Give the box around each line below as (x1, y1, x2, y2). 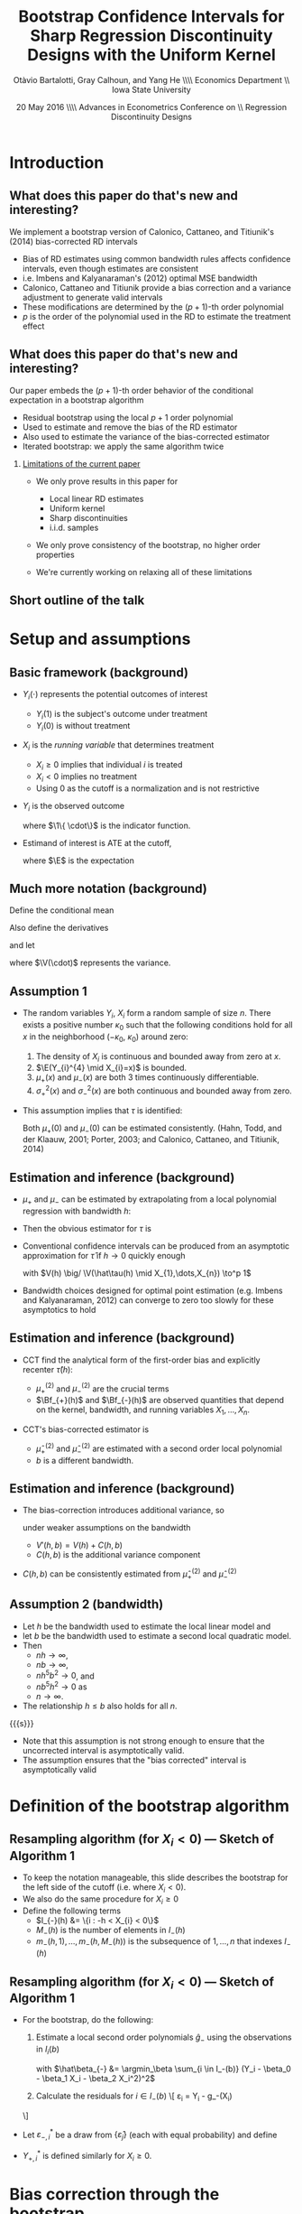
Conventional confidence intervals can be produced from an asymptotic (22, 1241, 290, 1251)
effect (22, 321, 45, 331)
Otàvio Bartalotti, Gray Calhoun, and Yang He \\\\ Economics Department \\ (13, 74, 290, 85)
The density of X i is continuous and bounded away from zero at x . (35, 1050, 281, 1064)
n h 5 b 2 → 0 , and (35, 1669, 95, 1681)
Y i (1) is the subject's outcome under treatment (35, 708, 208, 721)
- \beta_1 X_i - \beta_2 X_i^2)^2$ (35, 2072, 156, 2083)
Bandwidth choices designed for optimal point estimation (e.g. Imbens (22, 1285, 283, 1296)
